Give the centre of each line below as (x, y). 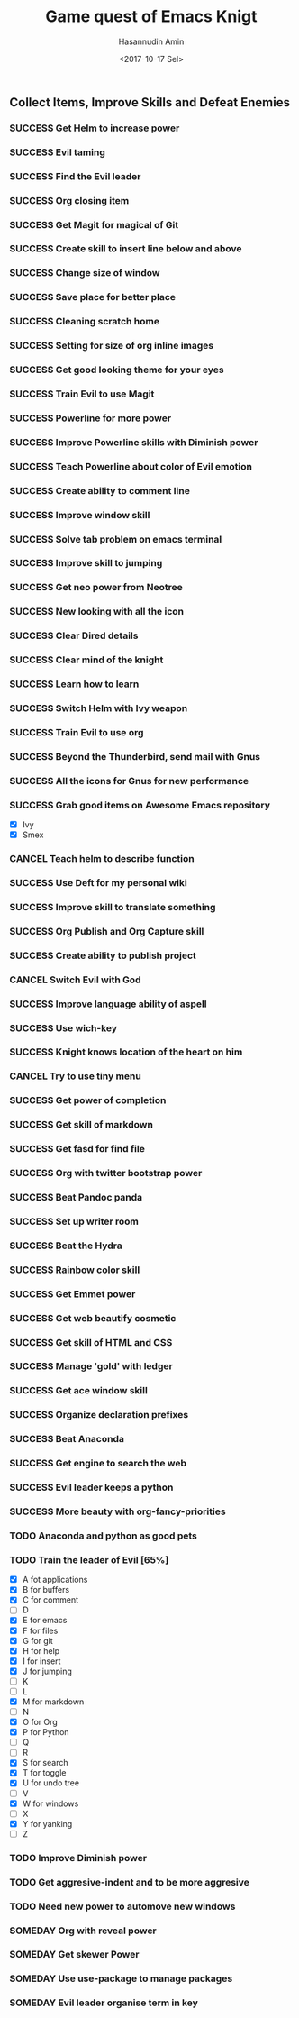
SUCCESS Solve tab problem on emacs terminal (116, 539)
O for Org (40, 1722)
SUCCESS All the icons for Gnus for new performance (129, 781)
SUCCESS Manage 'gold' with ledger (91, 1366)
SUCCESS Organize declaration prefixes (99, 1415)
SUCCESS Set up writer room (74, 1221)
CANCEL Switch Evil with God (75, 980)
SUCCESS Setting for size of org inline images (112, 346)
